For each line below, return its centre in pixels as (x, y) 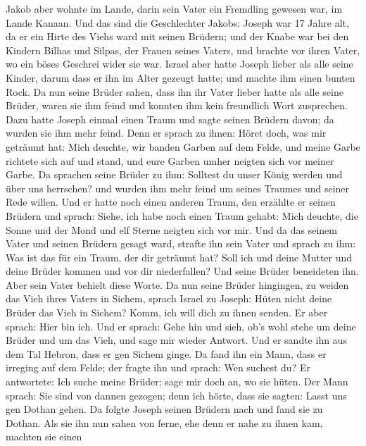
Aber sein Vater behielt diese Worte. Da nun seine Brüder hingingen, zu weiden (177, 284)
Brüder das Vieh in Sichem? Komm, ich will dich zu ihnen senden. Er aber (167, 312)
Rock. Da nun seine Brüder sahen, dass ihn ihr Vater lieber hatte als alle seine (175, 91)
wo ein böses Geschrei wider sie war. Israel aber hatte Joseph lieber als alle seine (179, 64)
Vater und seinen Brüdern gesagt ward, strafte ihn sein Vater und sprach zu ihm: (181, 243)
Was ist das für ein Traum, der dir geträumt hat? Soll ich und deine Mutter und (179, 257)
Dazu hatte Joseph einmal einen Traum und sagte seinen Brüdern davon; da (170, 119)
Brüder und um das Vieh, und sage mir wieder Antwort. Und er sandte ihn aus (176, 340)
